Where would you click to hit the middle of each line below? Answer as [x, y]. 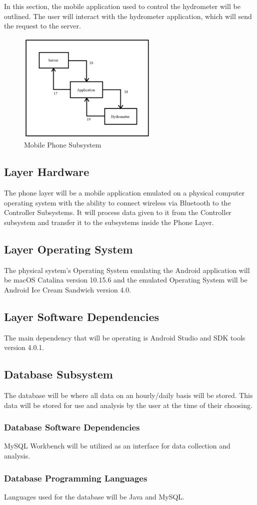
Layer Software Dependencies [82, 316]
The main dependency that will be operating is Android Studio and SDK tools [125, 337]
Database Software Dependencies [72, 427]
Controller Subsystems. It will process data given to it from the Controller [118, 212]
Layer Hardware [47, 172]
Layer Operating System [68, 249]
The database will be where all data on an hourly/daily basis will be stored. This [128, 395]
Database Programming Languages [76, 478]
